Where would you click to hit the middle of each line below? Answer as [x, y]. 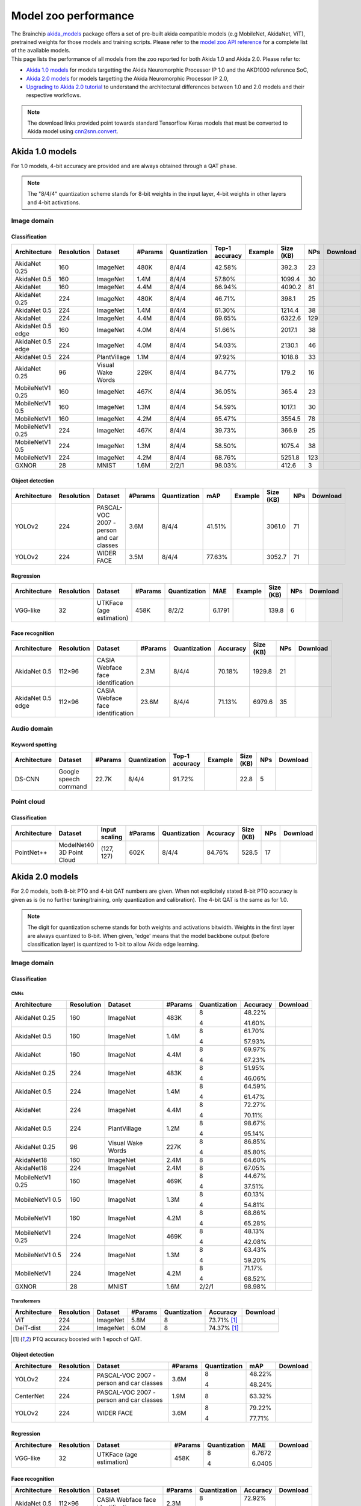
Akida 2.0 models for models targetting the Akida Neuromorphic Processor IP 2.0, [127, 78]
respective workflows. [54, 95]
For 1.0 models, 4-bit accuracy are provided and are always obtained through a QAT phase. [124, 166]
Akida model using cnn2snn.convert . [73, 131]
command [73, 787]
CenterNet [29, 1396]
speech [69, 779]
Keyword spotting [34, 745]
